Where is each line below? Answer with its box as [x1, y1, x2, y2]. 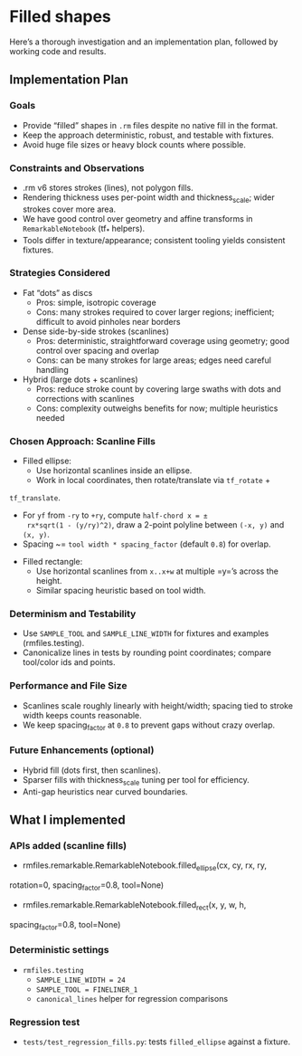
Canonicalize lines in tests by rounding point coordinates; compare [22, 647, 272, 658]
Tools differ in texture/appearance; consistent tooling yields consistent [22, 234, 286, 245]
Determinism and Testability [9, 608, 137, 621]
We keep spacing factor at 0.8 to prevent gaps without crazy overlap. [22, 719, 276, 732]
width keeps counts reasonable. [22, 709, 142, 720]
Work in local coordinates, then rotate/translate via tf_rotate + [35, 475, 271, 486]
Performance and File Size [9, 680, 127, 692]
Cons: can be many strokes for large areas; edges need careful [35, 355, 271, 366]
